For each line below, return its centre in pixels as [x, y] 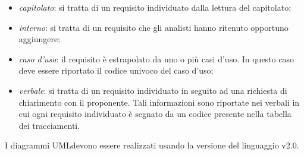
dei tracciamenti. [49, 125]
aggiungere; [40, 39]
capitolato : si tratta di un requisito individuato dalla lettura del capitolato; [155, 7]
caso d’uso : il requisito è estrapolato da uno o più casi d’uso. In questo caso [156, 58]
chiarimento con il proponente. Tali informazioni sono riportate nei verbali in [159, 102]
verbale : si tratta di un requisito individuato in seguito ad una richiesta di [153, 90]
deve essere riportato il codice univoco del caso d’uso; [116, 70]
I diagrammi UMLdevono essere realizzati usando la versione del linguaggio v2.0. [152, 145]
